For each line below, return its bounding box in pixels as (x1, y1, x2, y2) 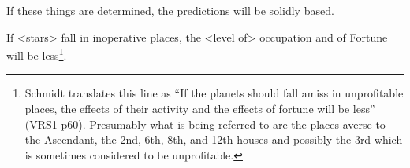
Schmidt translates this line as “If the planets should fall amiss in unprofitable (24, 85, 404, 101)
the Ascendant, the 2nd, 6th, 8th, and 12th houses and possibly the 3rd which (24, 131, 403, 148)
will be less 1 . (6, 45, 67, 63)
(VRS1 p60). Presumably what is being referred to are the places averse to (24, 115, 386, 132)
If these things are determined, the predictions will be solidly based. (6, 2, 334, 18)
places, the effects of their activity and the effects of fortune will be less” (24, 100, 375, 117)
